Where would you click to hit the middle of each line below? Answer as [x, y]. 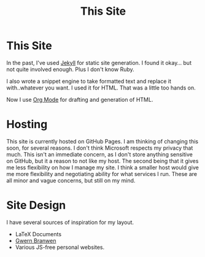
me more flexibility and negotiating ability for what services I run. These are [102, 174]
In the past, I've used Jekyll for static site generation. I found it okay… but [99, 63]
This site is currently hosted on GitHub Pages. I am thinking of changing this [102, 141]
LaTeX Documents [38, 234]
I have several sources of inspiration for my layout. [70, 222]
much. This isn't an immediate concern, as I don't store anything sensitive [100, 154]
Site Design [36, 205]
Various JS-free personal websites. [60, 247]
